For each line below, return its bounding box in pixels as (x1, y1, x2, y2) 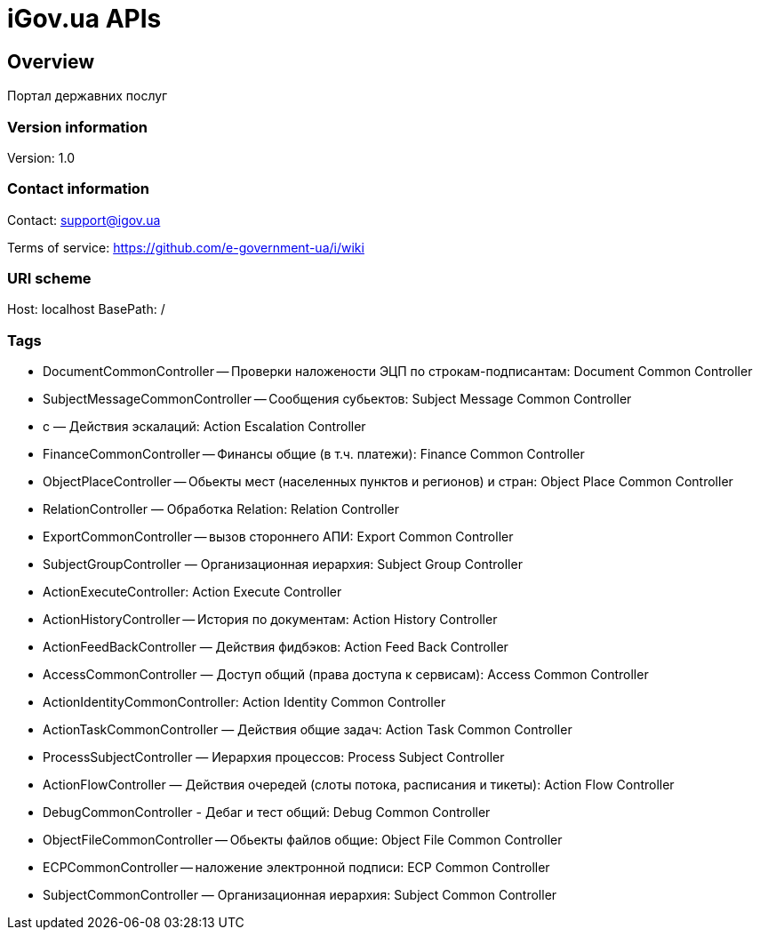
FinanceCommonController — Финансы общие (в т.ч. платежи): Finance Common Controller (43, 446, 585, 462)
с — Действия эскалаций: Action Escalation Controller (43, 419, 366, 435)
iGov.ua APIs (7, 4, 162, 34)
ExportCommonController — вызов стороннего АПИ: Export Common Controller (43, 529, 514, 545)
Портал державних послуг (7, 88, 168, 104)
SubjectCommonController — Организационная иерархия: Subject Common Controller (43, 887, 557, 903)
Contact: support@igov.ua (7, 212, 161, 228)
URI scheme (7, 269, 92, 288)
